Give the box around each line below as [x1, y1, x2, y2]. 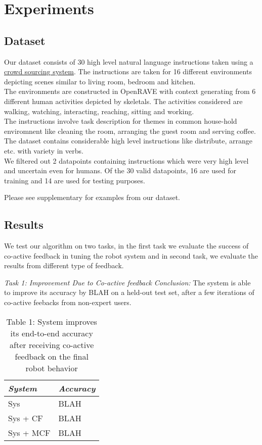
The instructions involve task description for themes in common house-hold [4, 116, 237, 126]
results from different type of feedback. [4, 260, 124, 271]
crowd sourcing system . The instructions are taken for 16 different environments [4, 66, 252, 77]
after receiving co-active [10, 338, 94, 351]
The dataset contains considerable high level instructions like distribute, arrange [4, 135, 253, 146]
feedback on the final [15, 350, 89, 362]
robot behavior [25, 362, 78, 374]
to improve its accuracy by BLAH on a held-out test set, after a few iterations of [4, 287, 254, 298]
